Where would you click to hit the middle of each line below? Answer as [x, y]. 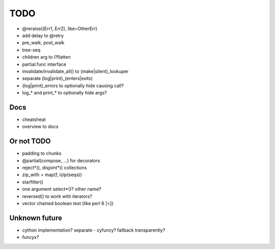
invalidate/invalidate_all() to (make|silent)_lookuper [75, 71]
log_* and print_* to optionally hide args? [64, 93]
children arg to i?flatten [46, 57]
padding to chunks [42, 154]
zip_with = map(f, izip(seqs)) [52, 175]
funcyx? [31, 237]
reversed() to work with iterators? [57, 196]
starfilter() [33, 182]
